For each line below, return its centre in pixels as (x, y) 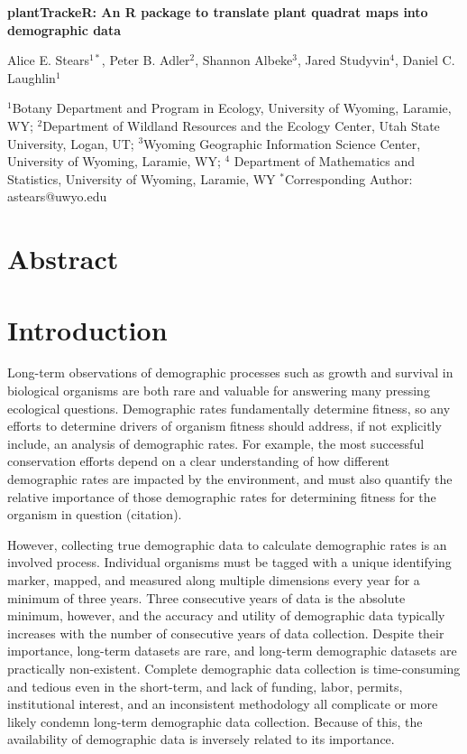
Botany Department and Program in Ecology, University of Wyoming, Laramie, (232, 108)
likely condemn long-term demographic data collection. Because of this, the (215, 721)
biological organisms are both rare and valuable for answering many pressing (219, 391)
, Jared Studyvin (344, 60)
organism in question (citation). (95, 514)
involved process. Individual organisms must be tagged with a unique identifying (229, 562)
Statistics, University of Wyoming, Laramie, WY (142, 178)
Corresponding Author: (348, 178)
